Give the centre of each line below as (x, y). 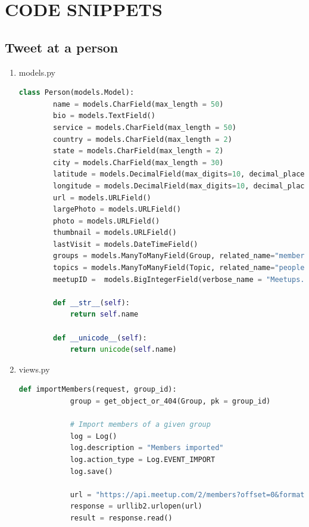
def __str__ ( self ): (91, 303)
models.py (37, 72)
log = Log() (93, 436)
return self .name (104, 314)
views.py (34, 369)
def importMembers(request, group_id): (98, 390)
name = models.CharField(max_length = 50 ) (138, 104)
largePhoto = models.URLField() (117, 210)
